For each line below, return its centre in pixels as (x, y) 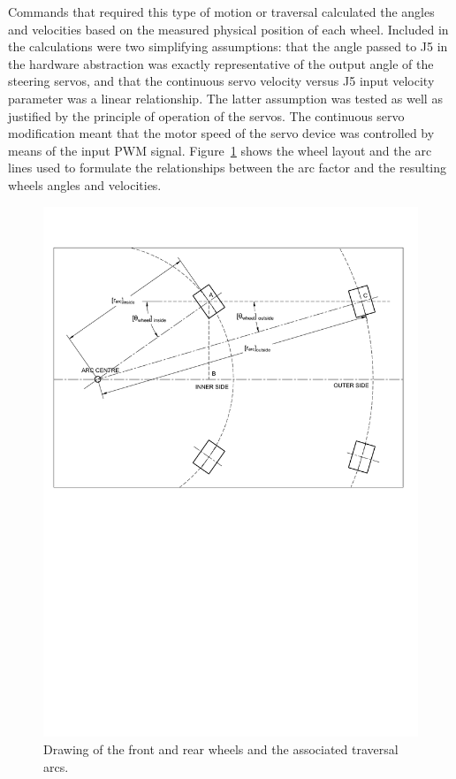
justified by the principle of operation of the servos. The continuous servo (206, 115)
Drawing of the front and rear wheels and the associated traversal (221, 749)
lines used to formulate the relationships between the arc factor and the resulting (228, 168)
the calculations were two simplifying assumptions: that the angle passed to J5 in (228, 46)
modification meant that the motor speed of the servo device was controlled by (221, 133)
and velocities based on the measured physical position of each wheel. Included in (228, 29)
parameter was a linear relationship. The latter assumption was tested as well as (225, 98)
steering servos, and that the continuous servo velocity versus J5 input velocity (221, 81)
